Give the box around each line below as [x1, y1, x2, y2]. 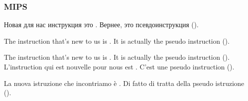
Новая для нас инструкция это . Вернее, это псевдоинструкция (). [4, 19, 199, 30]
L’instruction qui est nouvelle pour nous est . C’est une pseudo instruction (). [4, 62, 234, 71]
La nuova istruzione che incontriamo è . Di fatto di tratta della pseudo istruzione [4, 78, 245, 88]
